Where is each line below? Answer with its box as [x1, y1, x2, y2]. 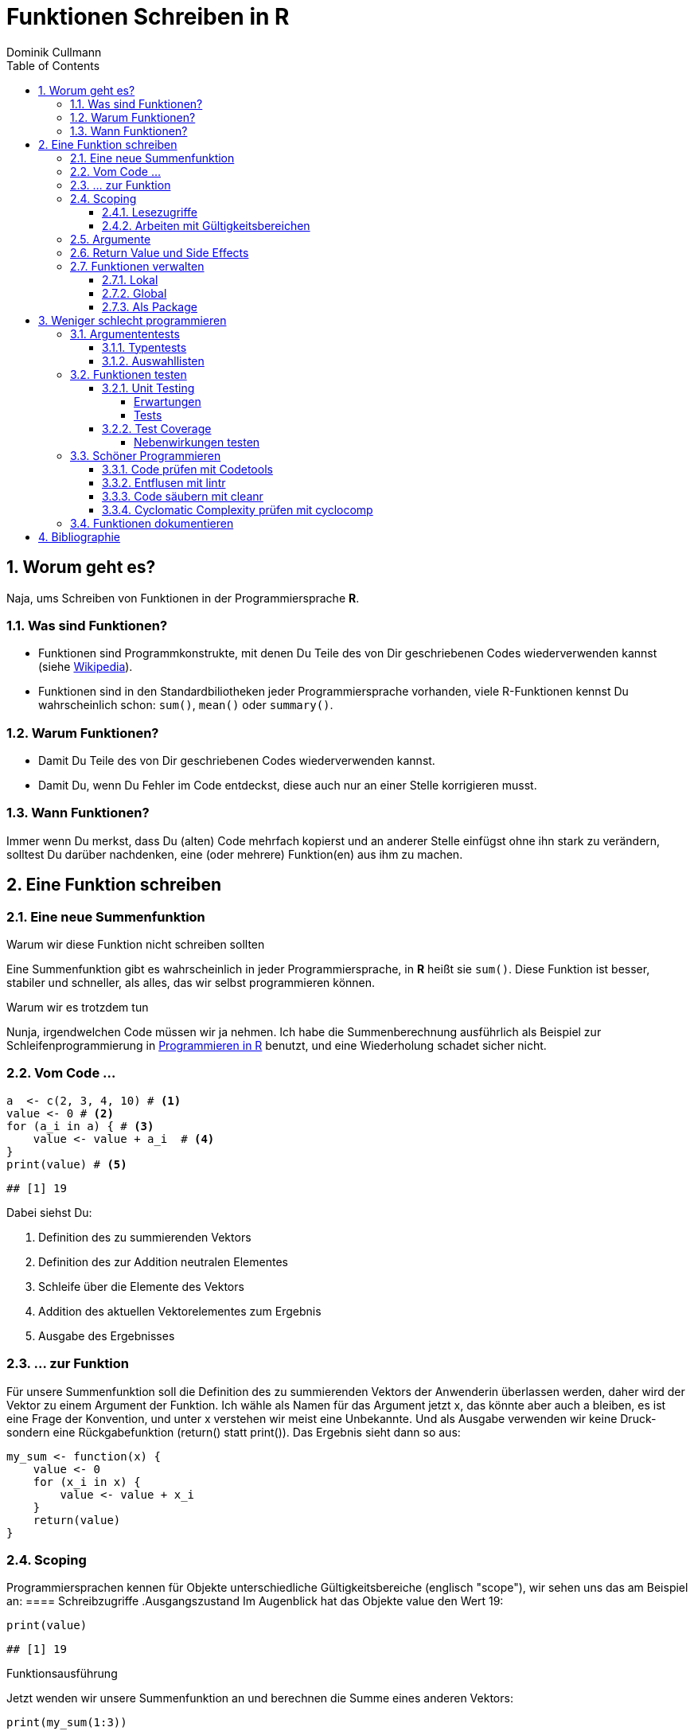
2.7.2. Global [102, 286, 167, 300]
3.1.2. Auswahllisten [102, 353, 205, 368]
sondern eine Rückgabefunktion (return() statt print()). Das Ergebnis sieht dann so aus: [6, 1425, 461, 1439]
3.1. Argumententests [70, 326, 180, 341]
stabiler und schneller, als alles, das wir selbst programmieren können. [6, 976, 376, 990]
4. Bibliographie [38, 529, 120, 544]
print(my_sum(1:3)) [6, 1716, 127, 1729]
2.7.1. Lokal [102, 272, 158, 287]
